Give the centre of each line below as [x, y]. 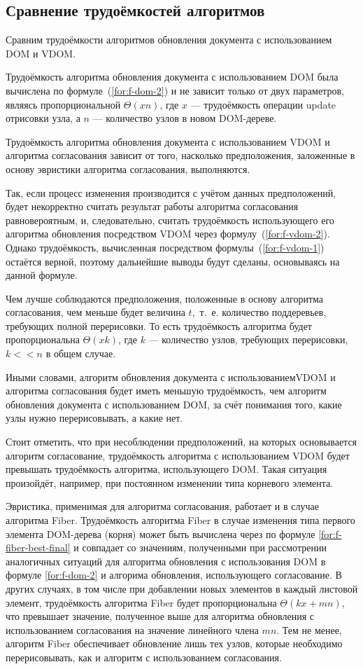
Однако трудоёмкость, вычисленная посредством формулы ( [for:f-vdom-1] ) [165, 247]
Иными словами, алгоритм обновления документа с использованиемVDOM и [171, 377]
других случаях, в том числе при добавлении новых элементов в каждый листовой [182, 588]
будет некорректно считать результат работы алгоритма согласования [152, 206]
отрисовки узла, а [43, 118]
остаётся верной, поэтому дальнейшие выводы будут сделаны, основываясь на [173, 261]
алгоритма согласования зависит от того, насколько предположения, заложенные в [180, 155]
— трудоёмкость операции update [263, 104]
